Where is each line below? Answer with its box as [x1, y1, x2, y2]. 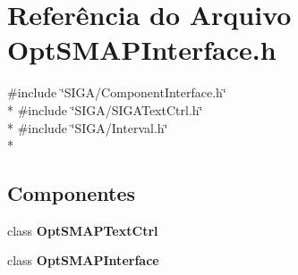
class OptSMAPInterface [7, 251, 159, 270]
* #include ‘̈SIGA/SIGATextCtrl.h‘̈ [7, 100, 203, 119]
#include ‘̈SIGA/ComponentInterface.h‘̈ [7, 83, 226, 102]
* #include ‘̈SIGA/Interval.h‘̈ [7, 118, 168, 137]
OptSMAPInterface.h [7, 31, 277, 68]
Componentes [7, 179, 136, 207]
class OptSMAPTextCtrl [7, 221, 158, 239]
